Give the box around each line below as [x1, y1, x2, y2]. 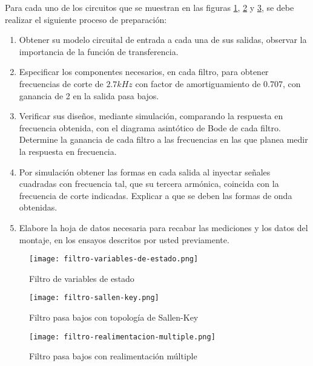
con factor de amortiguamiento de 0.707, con [135, 77, 301, 90]
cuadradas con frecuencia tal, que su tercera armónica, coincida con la [19, 177, 279, 190]
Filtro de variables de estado [29, 272, 134, 284]
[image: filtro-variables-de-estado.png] [29, 255, 199, 264]
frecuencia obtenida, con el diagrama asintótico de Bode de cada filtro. [19, 121, 281, 134]
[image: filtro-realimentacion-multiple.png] [29, 332, 216, 341]
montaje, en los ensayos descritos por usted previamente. [19, 233, 229, 246]
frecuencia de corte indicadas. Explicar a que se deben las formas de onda [19, 189, 292, 201]
